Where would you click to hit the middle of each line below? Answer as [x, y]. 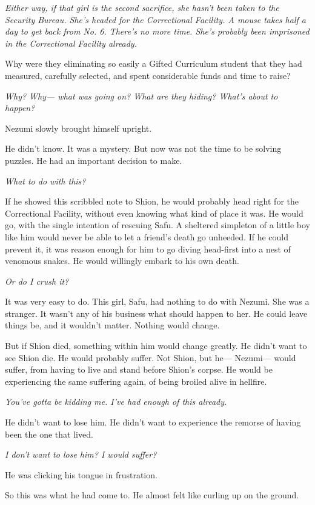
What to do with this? [45, 181]
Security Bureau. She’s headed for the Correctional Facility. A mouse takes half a [155, 19]
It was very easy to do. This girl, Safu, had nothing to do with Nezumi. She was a [157, 301]
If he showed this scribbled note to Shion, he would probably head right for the [152, 201]
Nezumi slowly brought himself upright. [78, 128]
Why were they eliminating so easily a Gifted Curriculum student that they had [154, 63]
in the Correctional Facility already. [71, 43]
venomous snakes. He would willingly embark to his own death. [122, 261]
